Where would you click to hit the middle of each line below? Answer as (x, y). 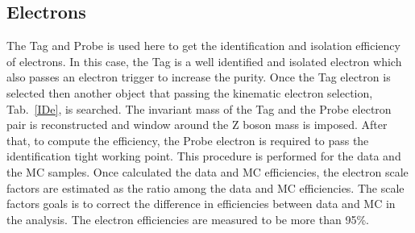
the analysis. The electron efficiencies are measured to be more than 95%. (188, 219)
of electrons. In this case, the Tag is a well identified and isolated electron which (204, 61)
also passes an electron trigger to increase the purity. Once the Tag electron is (199, 77)
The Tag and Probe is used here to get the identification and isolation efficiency (203, 46)
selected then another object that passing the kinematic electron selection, (190, 92)
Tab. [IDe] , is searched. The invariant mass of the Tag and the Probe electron (199, 108)
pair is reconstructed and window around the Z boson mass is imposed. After (197, 125)
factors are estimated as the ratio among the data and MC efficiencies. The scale (205, 187)
